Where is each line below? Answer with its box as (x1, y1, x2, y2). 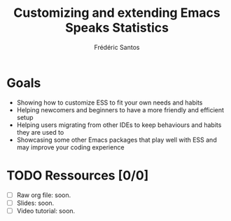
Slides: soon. (16, 199, 55, 207)
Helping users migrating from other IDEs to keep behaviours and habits (16, 121, 222, 129)
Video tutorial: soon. (16, 206, 76, 215)
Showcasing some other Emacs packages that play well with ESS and (16, 135, 218, 144)
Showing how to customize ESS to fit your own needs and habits (16, 98, 203, 107)
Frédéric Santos (94, 43, 140, 51)
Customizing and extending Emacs (13, 5, 221, 21)
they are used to (16, 128, 64, 136)
